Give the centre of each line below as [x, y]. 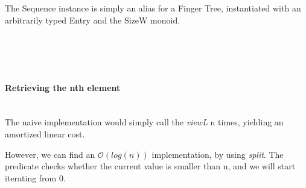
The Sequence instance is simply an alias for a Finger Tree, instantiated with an [153, 8]
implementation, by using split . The [218, 154]
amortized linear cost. [45, 133]
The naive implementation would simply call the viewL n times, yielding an [144, 122]
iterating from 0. [35, 177]
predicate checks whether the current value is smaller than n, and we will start [150, 166]
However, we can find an [50, 154]
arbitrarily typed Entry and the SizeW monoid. [93, 20]
